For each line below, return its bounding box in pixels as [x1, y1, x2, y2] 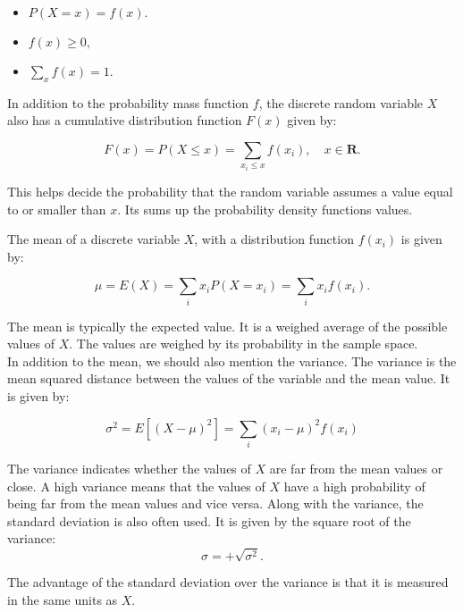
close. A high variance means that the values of [7, 476, 265, 495]
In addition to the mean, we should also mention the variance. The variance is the [7, 351, 457, 370]
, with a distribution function [194, 230, 354, 248]
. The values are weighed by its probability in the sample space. [69, 334, 418, 353]
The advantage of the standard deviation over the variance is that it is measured [7, 573, 449, 591]
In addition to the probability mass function [7, 93, 249, 112]
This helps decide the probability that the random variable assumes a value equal [7, 181, 453, 200]
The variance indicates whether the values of [7, 458, 251, 477]
